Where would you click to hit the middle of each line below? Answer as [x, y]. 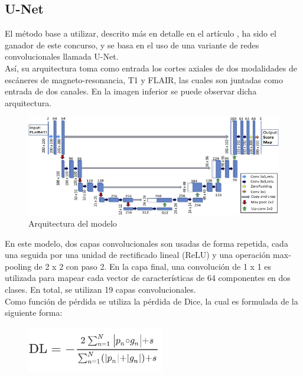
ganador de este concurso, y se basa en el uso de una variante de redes [132, 45]
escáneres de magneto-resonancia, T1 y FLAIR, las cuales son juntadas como [144, 79]
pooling [18, 266]
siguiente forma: [34, 313]
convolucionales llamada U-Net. [62, 56]
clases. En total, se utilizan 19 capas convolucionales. [100, 289]
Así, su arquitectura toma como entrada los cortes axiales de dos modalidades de [151, 68]
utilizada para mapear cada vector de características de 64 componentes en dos [148, 278]
